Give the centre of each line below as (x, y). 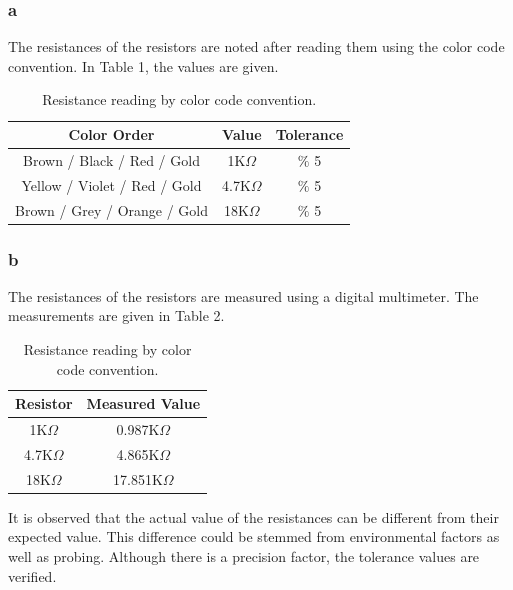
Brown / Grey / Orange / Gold (112, 209)
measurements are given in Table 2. (116, 315)
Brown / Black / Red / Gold (111, 159)
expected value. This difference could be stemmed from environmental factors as (254, 536)
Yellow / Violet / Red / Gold (111, 184)
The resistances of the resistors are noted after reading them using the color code (256, 46)
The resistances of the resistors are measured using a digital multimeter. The (243, 295)
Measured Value (143, 403)
